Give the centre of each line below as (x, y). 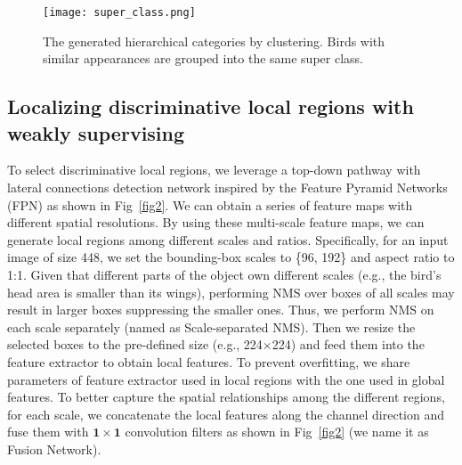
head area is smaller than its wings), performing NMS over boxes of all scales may (231, 292)
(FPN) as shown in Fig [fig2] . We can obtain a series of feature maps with (210, 204)
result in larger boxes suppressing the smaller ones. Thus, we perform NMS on (221, 310)
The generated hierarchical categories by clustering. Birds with (214, 41)
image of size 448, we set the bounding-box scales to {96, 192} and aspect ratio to (231, 257)
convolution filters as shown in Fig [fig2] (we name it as (277, 432)
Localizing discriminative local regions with (211, 106)
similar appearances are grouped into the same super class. (203, 58)
